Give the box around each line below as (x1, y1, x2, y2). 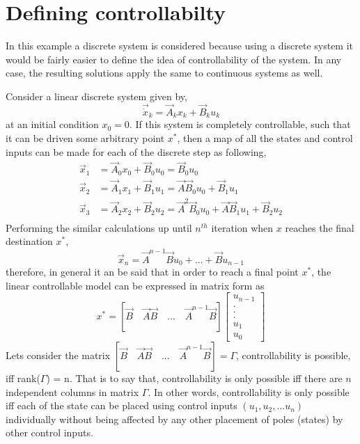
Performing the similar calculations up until (6, 220, 192, 235)
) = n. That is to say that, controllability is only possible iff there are (46, 370, 343, 385)
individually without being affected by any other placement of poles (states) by (6, 411, 343, 426)
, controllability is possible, (236, 347, 351, 362)
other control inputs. (6, 425, 93, 440)
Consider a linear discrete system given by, (6, 88, 187, 103)
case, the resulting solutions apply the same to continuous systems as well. (6, 65, 323, 80)
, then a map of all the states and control (177, 130, 353, 145)
